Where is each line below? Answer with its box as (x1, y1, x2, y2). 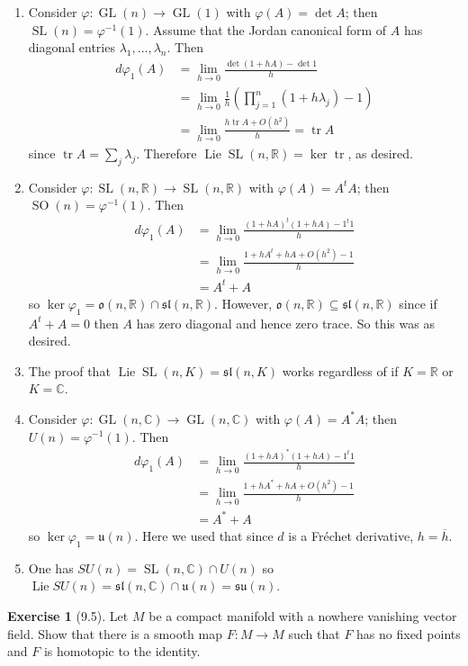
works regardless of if (282, 361, 399, 380)
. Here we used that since (134, 526, 274, 544)
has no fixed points (356, 624, 461, 643)
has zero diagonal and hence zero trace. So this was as (136, 313, 435, 332)
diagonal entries (28, 38, 115, 57)
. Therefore (136, 143, 197, 162)
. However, (213, 293, 273, 312)
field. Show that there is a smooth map (7, 624, 222, 643)
